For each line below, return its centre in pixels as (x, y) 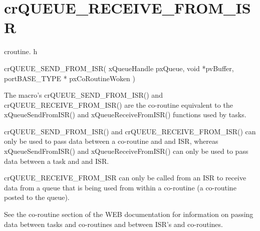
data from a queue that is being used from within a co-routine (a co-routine (120, 187)
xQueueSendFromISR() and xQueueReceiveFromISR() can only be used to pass (126, 151)
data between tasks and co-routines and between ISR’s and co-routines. (113, 224)
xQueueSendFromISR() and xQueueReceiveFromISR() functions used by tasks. (125, 114)
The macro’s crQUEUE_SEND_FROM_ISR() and (83, 95)
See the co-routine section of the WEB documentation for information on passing (129, 214)
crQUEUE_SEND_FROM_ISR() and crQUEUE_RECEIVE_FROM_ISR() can (130, 131)
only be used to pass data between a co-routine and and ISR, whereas (111, 141)
